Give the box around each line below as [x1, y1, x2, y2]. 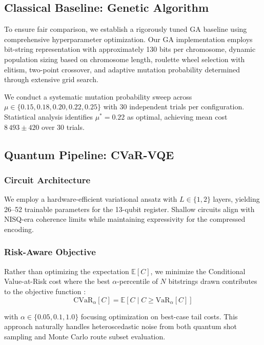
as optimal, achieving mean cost [127, 111, 228, 122]
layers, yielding [213, 194, 260, 204]
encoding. [4, 223, 34, 234]
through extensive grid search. [4, 74, 98, 85]
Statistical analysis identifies [4, 111, 93, 122]
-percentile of [117, 276, 158, 286]
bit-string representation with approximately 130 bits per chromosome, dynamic [4, 44, 256, 54]
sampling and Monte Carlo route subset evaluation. [4, 331, 166, 341]
